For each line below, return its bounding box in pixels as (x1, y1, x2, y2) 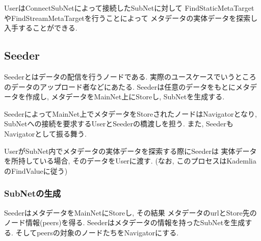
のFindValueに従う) (4, 165, 68, 176)
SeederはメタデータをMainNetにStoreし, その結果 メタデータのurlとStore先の (4, 207, 257, 218)
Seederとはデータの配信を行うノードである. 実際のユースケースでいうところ (4, 71, 256, 82)
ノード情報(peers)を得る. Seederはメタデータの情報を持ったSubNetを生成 (4, 217, 245, 228)
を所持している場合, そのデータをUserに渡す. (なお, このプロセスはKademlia (4, 155, 256, 166)
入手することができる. (4, 22, 77, 33)
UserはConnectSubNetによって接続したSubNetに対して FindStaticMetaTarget (4, 3, 254, 13)
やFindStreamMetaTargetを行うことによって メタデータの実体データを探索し (4, 12, 258, 23)
